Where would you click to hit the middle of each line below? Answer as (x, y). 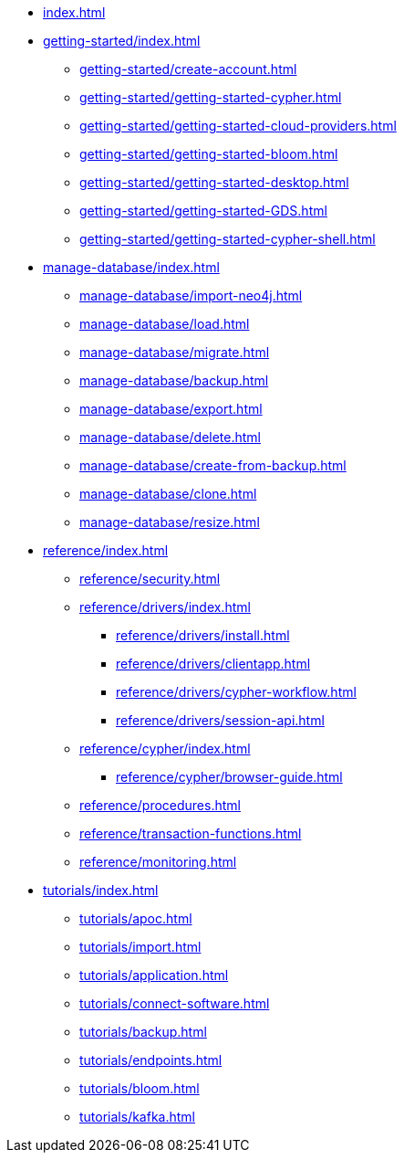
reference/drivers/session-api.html (220, 720)
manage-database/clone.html (168, 494)
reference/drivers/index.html (165, 607)
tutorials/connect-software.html (175, 1003)
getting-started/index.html (122, 41)
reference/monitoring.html (158, 862)
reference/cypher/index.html (165, 749)
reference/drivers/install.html (203, 635)
